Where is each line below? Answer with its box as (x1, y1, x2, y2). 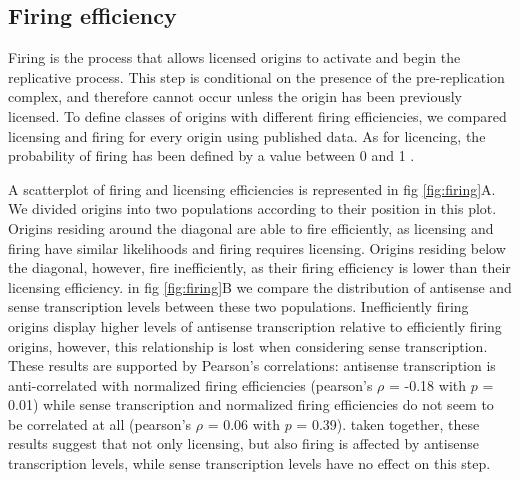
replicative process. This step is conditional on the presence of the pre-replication (8, 66, 505, 87)
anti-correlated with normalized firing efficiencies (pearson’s (8, 374, 373, 395)
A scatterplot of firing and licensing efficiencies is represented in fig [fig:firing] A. (8, 178, 496, 199)
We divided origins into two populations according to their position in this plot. (8, 198, 497, 219)
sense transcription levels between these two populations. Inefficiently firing (8, 296, 469, 317)
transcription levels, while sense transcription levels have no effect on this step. (8, 453, 491, 474)
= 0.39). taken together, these (296, 413, 480, 434)
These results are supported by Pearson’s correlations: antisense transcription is (8, 355, 496, 376)
